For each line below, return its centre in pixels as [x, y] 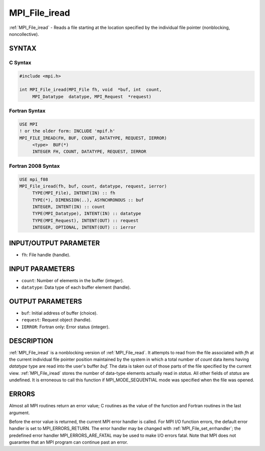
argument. [20, 413]
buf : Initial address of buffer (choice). [60, 313]
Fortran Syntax [27, 111]
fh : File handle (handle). [46, 255]
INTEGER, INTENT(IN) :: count [68, 207]
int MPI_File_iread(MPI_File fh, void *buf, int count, [91, 90]
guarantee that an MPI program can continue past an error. [68, 442]
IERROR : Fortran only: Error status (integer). [66, 327]
